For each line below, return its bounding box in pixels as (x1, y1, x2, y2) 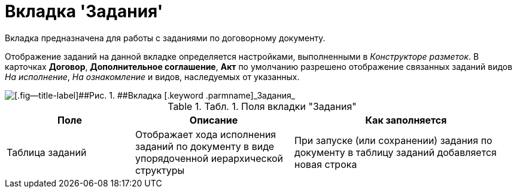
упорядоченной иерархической (135, 152, 284, 164)
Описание (189, 114, 238, 126)
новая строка (294, 158, 357, 170)
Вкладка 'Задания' (5, 1, 163, 22)
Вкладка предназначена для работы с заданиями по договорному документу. (5, 32, 326, 43)
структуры (135, 164, 185, 176)
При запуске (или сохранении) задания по (294, 134, 492, 146)
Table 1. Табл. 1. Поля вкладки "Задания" (168, 100, 357, 112)
